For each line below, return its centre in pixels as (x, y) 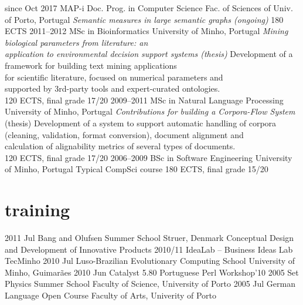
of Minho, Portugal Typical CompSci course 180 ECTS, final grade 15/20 (137, 169)
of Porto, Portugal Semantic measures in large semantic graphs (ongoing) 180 (144, 19)
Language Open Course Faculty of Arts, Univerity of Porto (111, 295)
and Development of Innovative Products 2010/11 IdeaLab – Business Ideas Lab (149, 249)
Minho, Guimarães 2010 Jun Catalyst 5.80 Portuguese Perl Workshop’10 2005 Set (152, 272)
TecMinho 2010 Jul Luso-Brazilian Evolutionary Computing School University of (150, 261)
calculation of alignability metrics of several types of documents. (120, 146)
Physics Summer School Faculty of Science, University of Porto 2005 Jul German (150, 284)
